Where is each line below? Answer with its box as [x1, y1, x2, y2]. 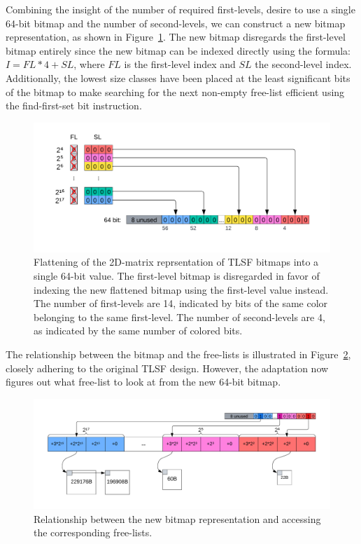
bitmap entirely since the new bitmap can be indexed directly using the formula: [6, 43, 351, 57]
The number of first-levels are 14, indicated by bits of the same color [34, 296, 328, 311]
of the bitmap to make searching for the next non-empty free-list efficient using [6, 84, 345, 99]
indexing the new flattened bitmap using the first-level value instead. [34, 282, 329, 297]
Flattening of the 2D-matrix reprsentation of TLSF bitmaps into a [34, 254, 319, 269]
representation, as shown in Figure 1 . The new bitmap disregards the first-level [6, 29, 346, 44]
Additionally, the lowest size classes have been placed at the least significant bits [6, 70, 351, 85]
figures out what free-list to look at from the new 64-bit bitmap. [6, 374, 281, 389]
